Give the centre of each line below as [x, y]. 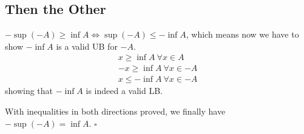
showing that [29, 91]
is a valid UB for [87, 46]
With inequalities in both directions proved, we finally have [115, 111]
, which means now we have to [242, 34]
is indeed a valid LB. [124, 91]
